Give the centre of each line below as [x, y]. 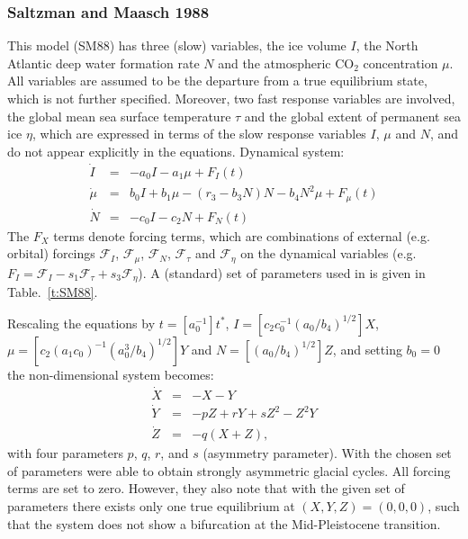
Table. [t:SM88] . [53, 292]
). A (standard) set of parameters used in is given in [282, 272]
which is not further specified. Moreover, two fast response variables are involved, [231, 98]
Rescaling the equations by [81, 323]
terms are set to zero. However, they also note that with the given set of [206, 488]
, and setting [367, 349]
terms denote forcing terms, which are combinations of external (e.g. [242, 235]
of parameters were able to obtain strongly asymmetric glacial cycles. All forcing [229, 470]
